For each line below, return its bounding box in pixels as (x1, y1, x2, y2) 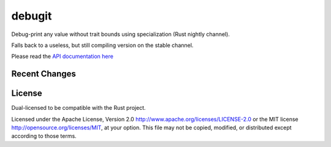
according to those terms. (11, 132, 77, 140)
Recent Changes (11, 69, 77, 79)
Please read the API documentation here (11, 52, 113, 60)
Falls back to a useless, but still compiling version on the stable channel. (11, 41, 194, 49)
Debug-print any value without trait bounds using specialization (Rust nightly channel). (11, 30, 230, 38)
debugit (11, 9, 52, 23)
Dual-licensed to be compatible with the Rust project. (11, 104, 146, 112)
